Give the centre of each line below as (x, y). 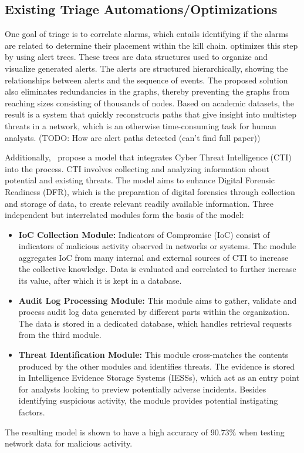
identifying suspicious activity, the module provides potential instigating (148, 400)
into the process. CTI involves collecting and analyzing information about (137, 168)
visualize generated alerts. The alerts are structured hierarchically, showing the (146, 68)
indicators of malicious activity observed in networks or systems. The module (157, 246)
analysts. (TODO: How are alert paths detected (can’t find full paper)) (133, 137)
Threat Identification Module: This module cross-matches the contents (153, 355)
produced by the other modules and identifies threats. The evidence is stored (157, 366)
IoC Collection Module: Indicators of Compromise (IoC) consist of (144, 234)
